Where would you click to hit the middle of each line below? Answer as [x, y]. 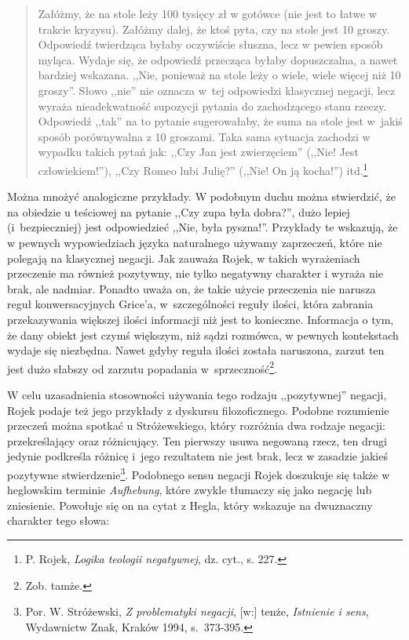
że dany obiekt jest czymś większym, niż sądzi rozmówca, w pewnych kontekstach [203, 335]
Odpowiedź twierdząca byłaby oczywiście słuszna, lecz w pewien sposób [210, 44]
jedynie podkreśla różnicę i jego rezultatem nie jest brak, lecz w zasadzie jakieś [197, 456]
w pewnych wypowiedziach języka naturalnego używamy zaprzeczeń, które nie [195, 242]
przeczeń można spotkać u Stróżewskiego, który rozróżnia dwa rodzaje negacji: [196, 425]
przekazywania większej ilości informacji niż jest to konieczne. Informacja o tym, [201, 319]
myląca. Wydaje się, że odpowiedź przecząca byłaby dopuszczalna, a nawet [218, 59]
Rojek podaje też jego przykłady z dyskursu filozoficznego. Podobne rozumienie [198, 410]
